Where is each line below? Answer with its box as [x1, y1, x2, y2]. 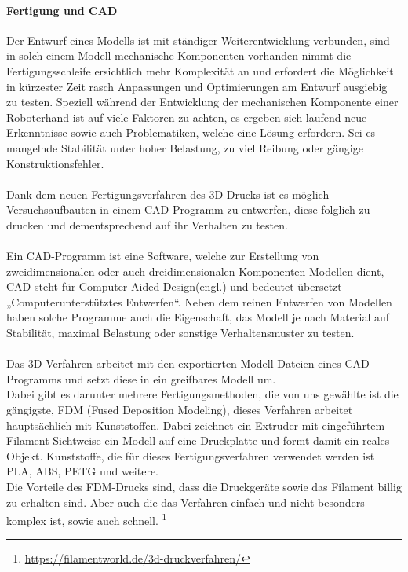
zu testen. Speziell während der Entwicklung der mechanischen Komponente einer [6, 93, 399, 110]
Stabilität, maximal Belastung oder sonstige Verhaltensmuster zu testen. [6, 324, 355, 341]
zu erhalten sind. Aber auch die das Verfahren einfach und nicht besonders [6, 493, 365, 510]
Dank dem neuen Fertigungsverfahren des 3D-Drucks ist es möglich [6, 185, 330, 202]
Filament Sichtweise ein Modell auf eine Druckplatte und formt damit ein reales [6, 432, 390, 449]
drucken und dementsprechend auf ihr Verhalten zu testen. [6, 216, 288, 233]
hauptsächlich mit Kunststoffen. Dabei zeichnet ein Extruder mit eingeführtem [6, 416, 385, 433]
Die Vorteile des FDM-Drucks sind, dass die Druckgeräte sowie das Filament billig [6, 478, 402, 495]
